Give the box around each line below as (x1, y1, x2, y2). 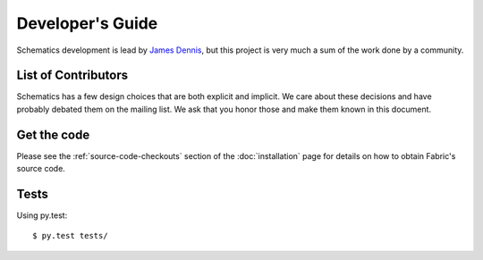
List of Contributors (16, 68, 129, 83)
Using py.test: (16, 210, 68, 221)
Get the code (16, 127, 90, 142)
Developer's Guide (16, 13, 158, 33)
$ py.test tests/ (32, 231, 108, 241)
